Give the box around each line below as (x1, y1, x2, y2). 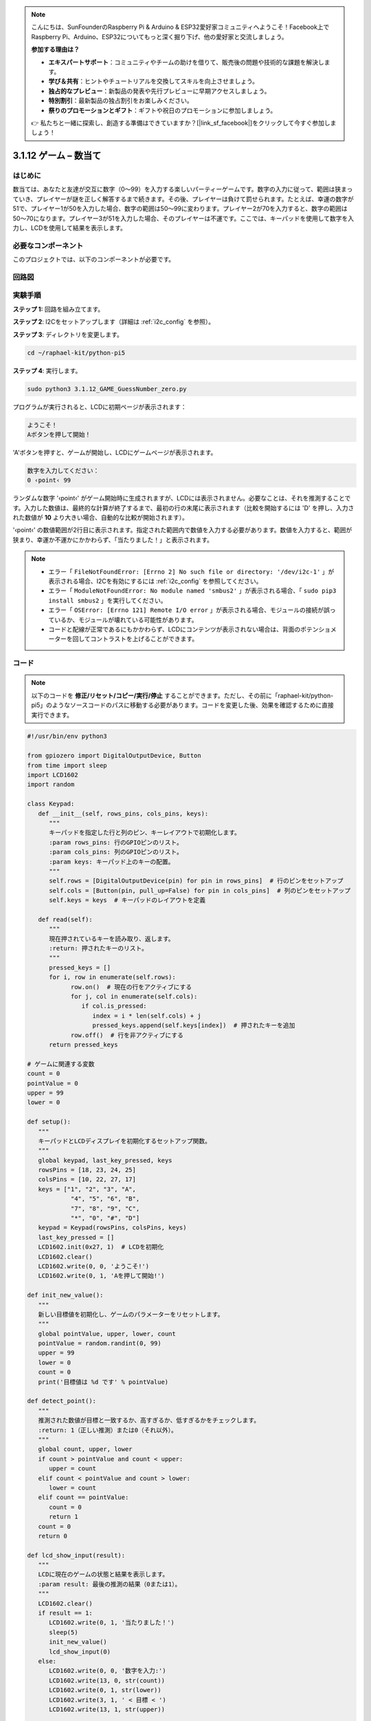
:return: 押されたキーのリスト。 (49, 944, 148, 953)
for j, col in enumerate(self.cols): (70, 993, 198, 1001)
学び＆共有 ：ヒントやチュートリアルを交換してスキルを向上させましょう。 (48, 77, 259, 85)
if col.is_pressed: (81, 1002, 147, 1010)
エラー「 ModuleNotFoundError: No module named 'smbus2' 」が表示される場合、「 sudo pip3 (48, 587, 337, 595)
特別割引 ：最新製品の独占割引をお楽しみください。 (48, 96, 193, 105)
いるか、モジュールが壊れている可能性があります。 (54, 615, 198, 624)
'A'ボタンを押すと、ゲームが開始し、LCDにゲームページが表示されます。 (12, 448, 217, 456)
